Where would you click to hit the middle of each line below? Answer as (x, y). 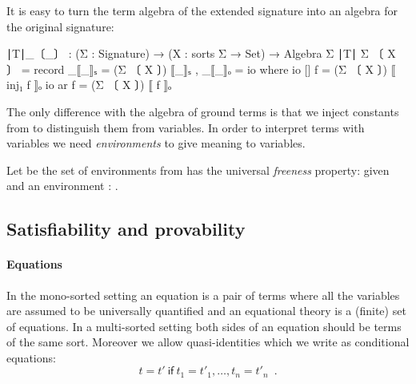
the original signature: (60, 26)
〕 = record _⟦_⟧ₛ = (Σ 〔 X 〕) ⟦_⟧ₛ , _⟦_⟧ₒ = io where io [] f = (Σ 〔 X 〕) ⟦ (201, 69)
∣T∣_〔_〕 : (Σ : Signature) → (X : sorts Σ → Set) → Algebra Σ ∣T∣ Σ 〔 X (201, 53)
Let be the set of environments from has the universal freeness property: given (198, 170)
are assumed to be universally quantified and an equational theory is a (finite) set (206, 311)
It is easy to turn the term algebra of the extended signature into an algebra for (202, 10)
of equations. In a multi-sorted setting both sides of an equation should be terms (204, 326)
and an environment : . (62, 186)
